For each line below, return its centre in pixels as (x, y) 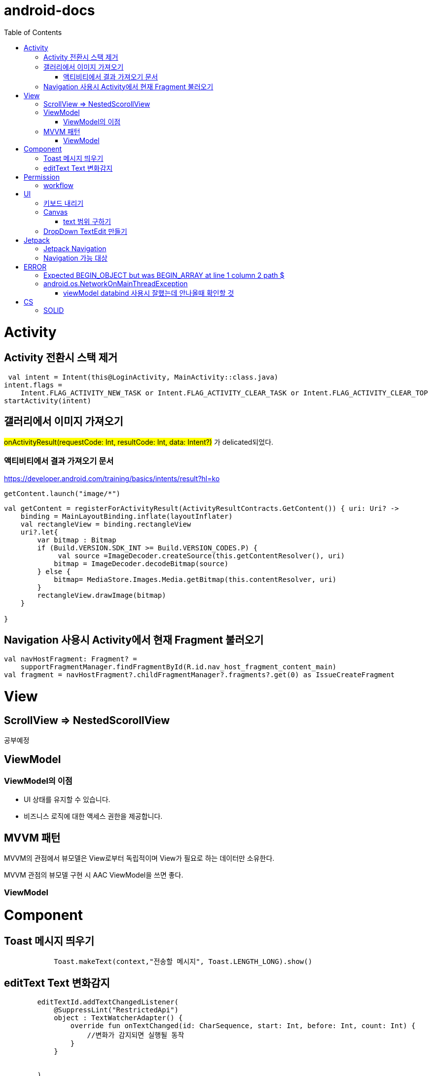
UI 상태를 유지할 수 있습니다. (67, 800)
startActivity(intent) (48, 401)
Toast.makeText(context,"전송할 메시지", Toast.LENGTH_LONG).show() (183, 962)
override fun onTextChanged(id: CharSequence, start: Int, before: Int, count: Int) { (243, 1026)
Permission (42, 177)
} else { (54, 572)
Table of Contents (33, 32)
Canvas (56, 212)
